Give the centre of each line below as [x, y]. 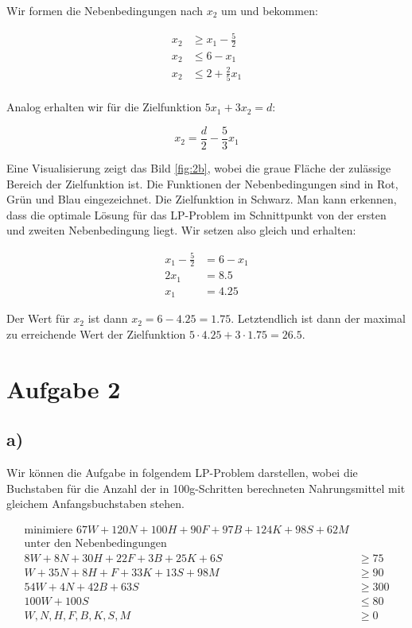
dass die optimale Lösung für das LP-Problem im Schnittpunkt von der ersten [196, 214]
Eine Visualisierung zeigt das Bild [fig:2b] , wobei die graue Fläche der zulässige [199, 168]
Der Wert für [38, 318]
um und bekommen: [270, 10]
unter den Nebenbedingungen [95, 543]
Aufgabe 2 [64, 388]
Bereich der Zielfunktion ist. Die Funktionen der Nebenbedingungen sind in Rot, [202, 183]
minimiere [49, 530]
